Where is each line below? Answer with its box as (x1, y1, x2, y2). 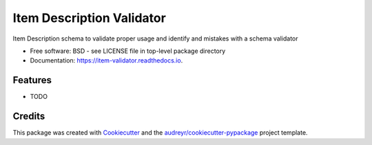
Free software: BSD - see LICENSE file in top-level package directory (30, 47, 226, 55)
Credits (12, 111, 45, 122)
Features (12, 74, 52, 86)
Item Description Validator (12, 10, 167, 25)
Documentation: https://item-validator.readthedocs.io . (30, 56, 183, 65)
